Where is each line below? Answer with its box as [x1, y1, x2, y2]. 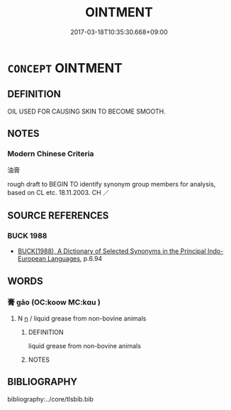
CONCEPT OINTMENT [7, 60, 123, 76]
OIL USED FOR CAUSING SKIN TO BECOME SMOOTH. [7, 107, 167, 116]
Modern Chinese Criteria [7, 149, 94, 159]
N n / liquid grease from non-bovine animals [17, 314, 147, 323]
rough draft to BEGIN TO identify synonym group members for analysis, [7, 180, 216, 189]
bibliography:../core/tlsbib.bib [7, 394, 94, 403]
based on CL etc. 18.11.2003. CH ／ [7, 189, 110, 197]
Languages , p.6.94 [47, 255, 103, 263]
